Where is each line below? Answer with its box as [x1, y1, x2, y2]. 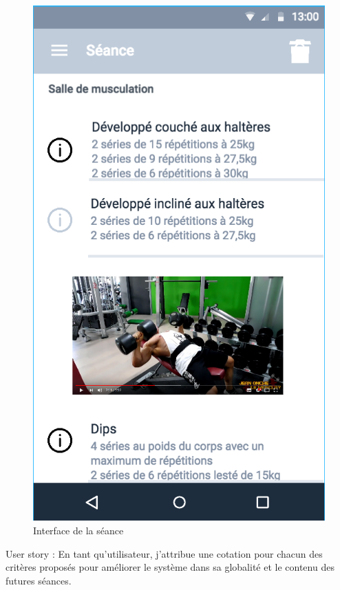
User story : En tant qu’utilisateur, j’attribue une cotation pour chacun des [6, 546, 323, 560]
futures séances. [6, 573, 72, 587]
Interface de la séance [33, 523, 124, 538]
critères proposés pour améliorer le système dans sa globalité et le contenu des [6, 560, 334, 574]
